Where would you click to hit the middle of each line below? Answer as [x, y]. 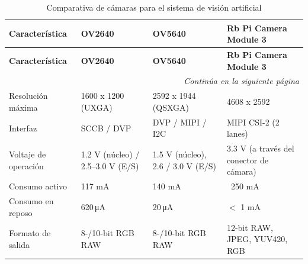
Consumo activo [38, 186]
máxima [23, 107]
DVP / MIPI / [179, 122]
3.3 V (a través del [260, 148]
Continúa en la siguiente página [241, 81]
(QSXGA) [171, 107]
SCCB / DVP [106, 128]
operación [26, 165]
